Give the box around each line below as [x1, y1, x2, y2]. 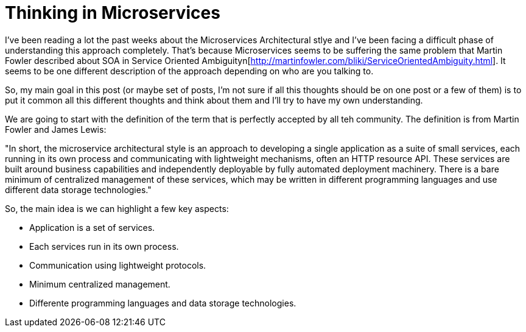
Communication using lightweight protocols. [29, 260, 206, 270]
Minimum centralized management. [29, 278, 170, 289]
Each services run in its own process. [29, 241, 179, 252]
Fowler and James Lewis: [5, 124, 107, 135]
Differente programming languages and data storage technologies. [29, 297, 296, 308]
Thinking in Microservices [5, 2, 220, 23]
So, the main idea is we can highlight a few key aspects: [5, 203, 229, 214]
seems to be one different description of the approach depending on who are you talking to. [5, 65, 374, 76]
